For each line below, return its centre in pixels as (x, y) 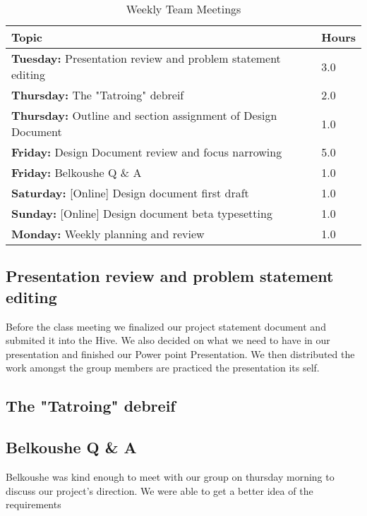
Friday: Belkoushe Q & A (77, 172)
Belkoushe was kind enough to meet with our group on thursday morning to (170, 476)
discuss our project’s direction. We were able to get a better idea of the (160, 490)
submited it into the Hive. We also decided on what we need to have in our (168, 340)
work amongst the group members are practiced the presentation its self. (163, 368)
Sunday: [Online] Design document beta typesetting (142, 213)
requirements (34, 504)
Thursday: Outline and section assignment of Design (144, 115)
